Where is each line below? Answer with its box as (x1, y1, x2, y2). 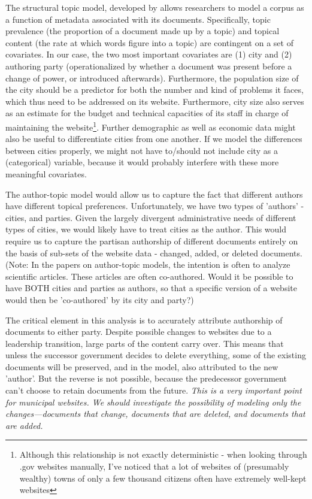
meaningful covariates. (5, 167, 87, 180)
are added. (5, 419, 43, 431)
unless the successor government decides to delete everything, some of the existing (5, 349, 306, 361)
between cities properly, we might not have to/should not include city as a (5, 144, 278, 156)
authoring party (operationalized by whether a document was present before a (5, 59, 292, 72)
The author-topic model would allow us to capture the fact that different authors (5, 187, 303, 200)
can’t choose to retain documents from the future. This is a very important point (5, 384, 302, 397)
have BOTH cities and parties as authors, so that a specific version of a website (5, 282, 297, 294)
